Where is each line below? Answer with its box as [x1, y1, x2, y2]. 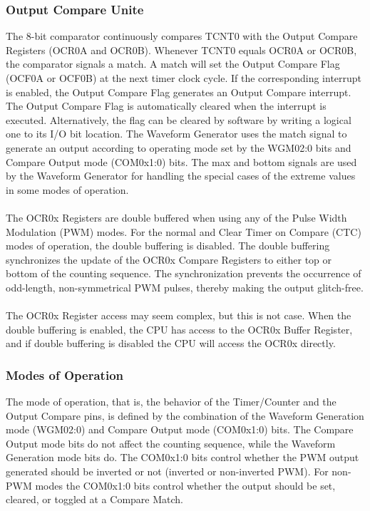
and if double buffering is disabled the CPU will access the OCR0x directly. [6, 336, 336, 351]
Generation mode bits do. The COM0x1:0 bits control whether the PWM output [6, 450, 359, 465]
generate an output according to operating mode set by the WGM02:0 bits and [6, 140, 351, 155]
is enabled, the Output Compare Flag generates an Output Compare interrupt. [6, 84, 351, 99]
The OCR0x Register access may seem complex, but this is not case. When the [6, 308, 351, 323]
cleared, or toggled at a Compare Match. [6, 492, 183, 507]
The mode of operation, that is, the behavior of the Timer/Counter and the [6, 394, 336, 409]
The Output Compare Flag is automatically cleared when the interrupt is [6, 98, 327, 113]
